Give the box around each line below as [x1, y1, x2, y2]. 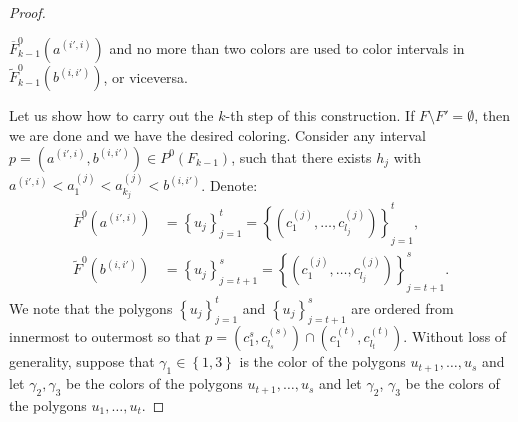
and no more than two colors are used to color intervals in [109, 37, 465, 58]
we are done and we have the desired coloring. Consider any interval [9, 124, 426, 145]
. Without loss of [403, 326, 507, 347]
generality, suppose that [9, 351, 155, 372]
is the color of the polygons [239, 351, 406, 372]
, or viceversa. [103, 66, 189, 87]
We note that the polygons [9, 297, 173, 318]
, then [474, 105, 510, 126]
